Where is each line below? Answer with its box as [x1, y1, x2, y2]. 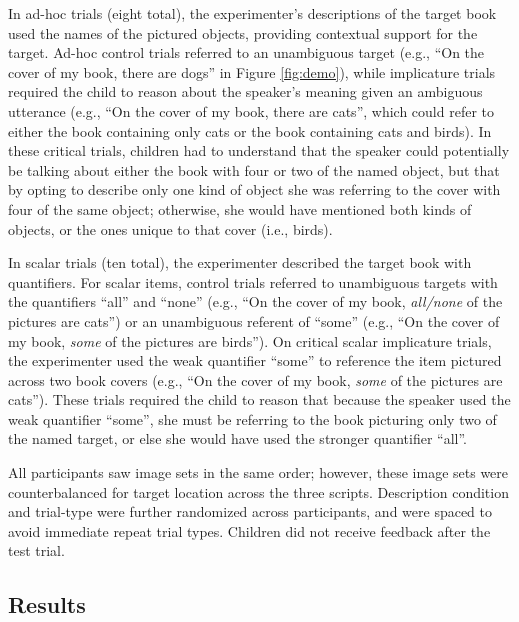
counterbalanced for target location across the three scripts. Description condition [8, 481, 509, 502]
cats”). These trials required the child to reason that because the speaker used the [8, 389, 511, 410]
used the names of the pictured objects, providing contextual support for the [8, 22, 478, 43]
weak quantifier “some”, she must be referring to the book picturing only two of [8, 408, 497, 429]
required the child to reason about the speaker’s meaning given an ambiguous [8, 81, 483, 102]
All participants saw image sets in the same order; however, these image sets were [8, 462, 509, 483]
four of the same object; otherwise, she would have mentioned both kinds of [8, 198, 472, 219]
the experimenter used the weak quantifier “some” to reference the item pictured [8, 350, 502, 371]
